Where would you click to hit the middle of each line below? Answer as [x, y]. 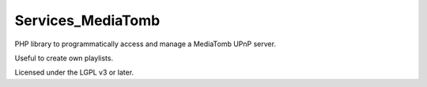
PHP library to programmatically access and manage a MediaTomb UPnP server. [145, 44]
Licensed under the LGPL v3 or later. [74, 72]
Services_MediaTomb [87, 20]
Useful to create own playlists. [64, 58]
